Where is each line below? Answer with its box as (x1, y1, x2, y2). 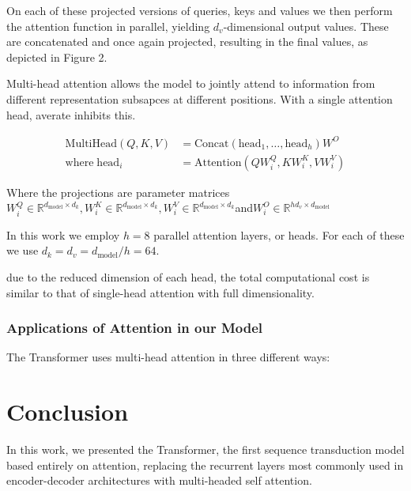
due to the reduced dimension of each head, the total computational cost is (6, 268, 370, 285)
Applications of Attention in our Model (6, 318, 262, 338)
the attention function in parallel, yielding (6, 17, 210, 34)
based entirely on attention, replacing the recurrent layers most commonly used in (6, 456, 404, 473)
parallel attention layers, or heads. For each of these (153, 226, 405, 243)
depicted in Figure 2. (6, 48, 107, 65)
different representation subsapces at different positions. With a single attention (6, 90, 393, 107)
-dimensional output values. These (223, 17, 389, 34)
